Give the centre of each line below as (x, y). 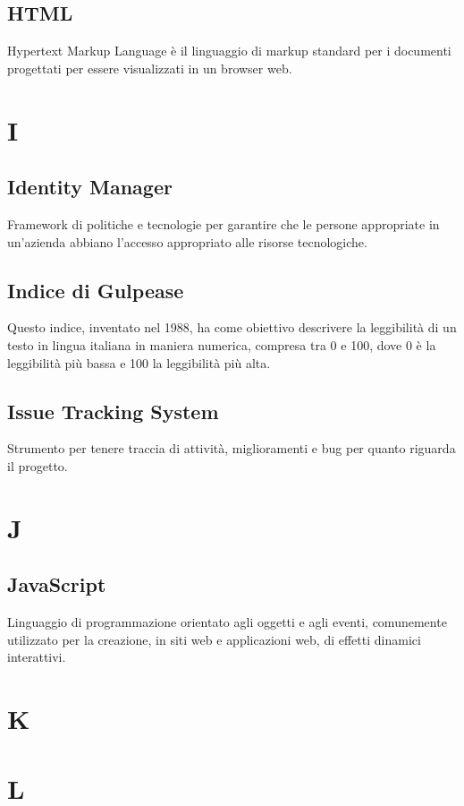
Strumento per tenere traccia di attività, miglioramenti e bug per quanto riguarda (232, 448)
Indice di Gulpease (96, 290)
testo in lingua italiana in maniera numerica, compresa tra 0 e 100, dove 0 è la (222, 344)
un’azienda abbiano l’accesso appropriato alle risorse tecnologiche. (187, 241)
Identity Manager (90, 187)
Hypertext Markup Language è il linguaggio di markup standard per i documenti (229, 51)
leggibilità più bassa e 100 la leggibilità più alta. (139, 362)
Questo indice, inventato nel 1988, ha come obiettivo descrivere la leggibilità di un (232, 327)
